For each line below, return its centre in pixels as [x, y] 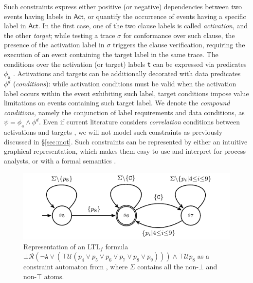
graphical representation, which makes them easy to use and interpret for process [125, 151]
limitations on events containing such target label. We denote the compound [117, 103]
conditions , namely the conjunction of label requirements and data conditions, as [124, 112]
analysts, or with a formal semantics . [60, 160]
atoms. [54, 276]
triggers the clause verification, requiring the [179, 45]
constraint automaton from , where [76, 267]
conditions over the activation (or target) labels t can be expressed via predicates [125, 64]
